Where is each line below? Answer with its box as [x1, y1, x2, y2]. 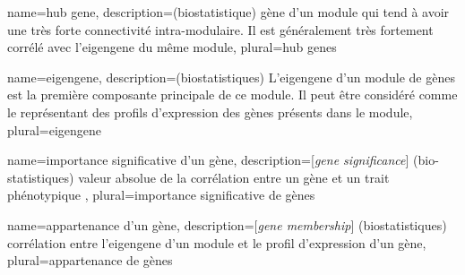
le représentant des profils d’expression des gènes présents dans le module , [7, 102, 413, 121]
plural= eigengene [7, 120, 102, 139]
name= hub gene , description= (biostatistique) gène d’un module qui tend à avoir [7, 3, 450, 21]
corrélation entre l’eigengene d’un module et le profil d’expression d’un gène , [7, 233, 426, 252]
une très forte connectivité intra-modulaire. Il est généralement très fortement [7, 20, 434, 39]
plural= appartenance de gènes [7, 251, 173, 270]
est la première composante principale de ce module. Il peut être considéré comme [7, 85, 458, 104]
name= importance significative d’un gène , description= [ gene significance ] [7, 150, 409, 169]
